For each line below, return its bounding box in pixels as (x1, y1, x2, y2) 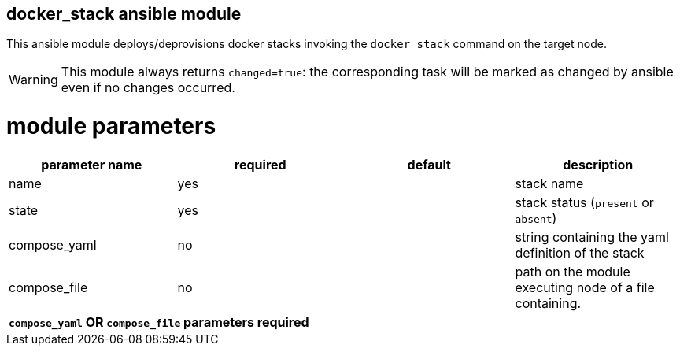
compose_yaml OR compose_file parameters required (9, 313, 309, 330)
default (407, 156, 451, 172)
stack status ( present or (515, 194, 654, 210)
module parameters (6, 113, 216, 140)
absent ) (515, 209, 557, 226)
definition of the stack (515, 244, 645, 261)
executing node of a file (515, 279, 655, 295)
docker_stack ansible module (6, 4, 242, 24)
